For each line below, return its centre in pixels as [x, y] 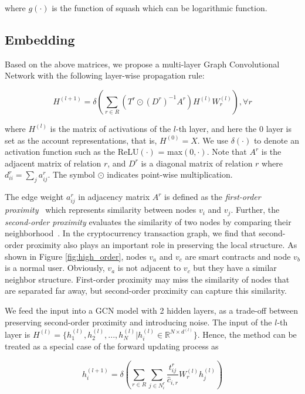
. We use [213, 140]
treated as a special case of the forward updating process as [112, 346]
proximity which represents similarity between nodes [101, 210]
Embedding [40, 39]
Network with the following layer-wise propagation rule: [105, 75]
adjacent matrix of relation [53, 163]
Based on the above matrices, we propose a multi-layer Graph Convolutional [142, 64]
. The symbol [71, 174]
